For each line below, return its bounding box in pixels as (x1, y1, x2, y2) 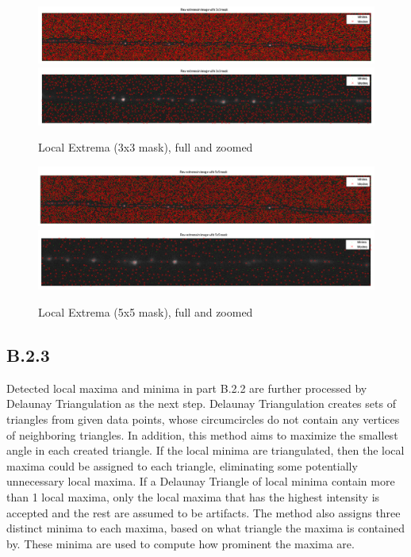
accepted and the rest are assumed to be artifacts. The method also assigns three (6, 504, 401, 521)
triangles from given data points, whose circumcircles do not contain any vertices (6, 410, 400, 427)
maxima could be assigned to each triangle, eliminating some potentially (6, 457, 358, 474)
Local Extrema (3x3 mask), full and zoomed (38, 139, 253, 156)
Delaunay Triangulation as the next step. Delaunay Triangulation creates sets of (6, 395, 396, 412)
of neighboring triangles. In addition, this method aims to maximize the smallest (6, 426, 398, 443)
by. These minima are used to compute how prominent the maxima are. (6, 535, 355, 551)
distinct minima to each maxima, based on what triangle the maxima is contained (6, 520, 405, 536)
